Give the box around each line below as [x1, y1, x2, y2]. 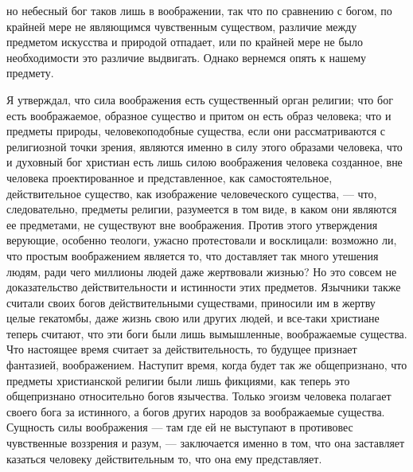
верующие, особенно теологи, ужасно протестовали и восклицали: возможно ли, [6, 232, 397, 248]
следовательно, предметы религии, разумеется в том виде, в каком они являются [6, 201, 397, 217]
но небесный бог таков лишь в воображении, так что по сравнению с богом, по [6, 2, 392, 18]
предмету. [6, 64, 54, 81]
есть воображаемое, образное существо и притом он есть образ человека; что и [6, 107, 392, 123]
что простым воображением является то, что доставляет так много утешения [6, 247, 379, 263]
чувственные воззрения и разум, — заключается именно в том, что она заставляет [6, 435, 405, 451]
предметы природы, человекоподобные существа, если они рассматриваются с [6, 123, 385, 139]
